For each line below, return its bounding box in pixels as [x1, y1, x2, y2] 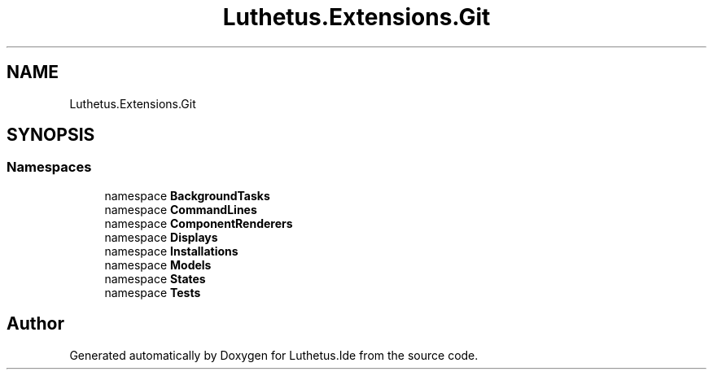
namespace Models [104, 257, 212, 272]
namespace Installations [104, 243, 238, 258]
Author [7, 313, 64, 334]
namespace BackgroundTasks [104, 188, 270, 203]
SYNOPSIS [7, 125, 95, 146]
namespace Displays [104, 230, 218, 244]
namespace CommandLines [104, 202, 257, 216]
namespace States [104, 271, 206, 286]
